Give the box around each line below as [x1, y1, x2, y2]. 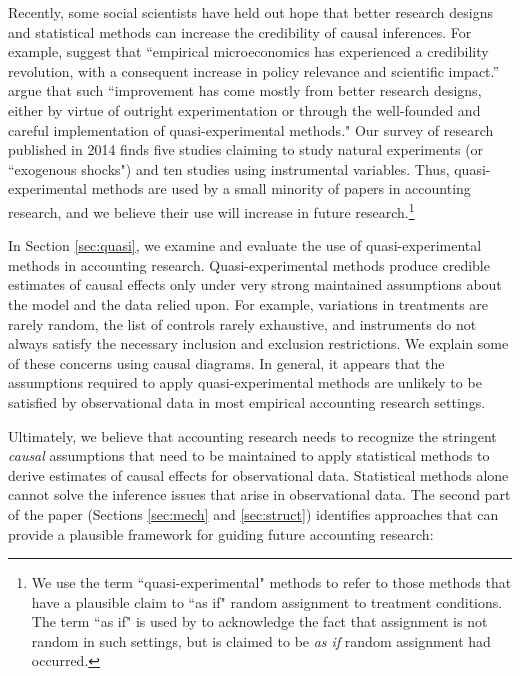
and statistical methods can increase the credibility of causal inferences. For [8, 21, 472, 42]
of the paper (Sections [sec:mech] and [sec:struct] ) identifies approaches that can [8, 503, 499, 524]
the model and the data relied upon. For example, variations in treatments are [8, 293, 489, 314]
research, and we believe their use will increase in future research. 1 [8, 198, 415, 222]
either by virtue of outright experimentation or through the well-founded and [8, 99, 481, 120]
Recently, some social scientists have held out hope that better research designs [8, 2, 494, 22]
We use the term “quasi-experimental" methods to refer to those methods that [31, 572, 512, 593]
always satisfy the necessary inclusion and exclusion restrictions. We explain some [8, 333, 509, 354]
